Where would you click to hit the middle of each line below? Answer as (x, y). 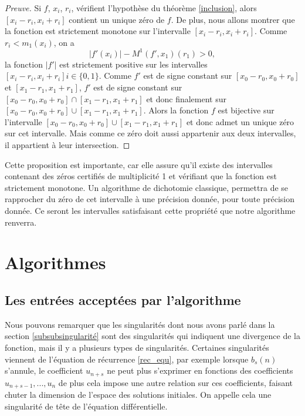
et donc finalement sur (186, 98)
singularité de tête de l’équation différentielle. (86, 406)
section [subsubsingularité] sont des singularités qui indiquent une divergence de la (152, 336)
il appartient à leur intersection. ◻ (67, 145)
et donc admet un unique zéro (240, 121)
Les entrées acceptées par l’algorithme (123, 299)
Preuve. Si (23, 8)
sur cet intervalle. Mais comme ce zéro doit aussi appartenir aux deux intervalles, (150, 133)
